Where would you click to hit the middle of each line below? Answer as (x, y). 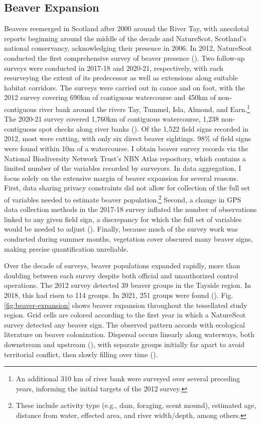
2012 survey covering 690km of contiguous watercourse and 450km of (110, 97)
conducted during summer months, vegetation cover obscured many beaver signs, (129, 238)
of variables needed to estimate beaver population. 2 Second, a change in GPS (123, 198)
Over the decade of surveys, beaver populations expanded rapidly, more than (122, 266)
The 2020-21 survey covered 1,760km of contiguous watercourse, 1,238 (112, 119)
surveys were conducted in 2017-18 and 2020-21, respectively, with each (114, 68)
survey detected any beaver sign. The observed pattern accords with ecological (124, 324)
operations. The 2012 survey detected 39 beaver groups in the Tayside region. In (128, 285)
